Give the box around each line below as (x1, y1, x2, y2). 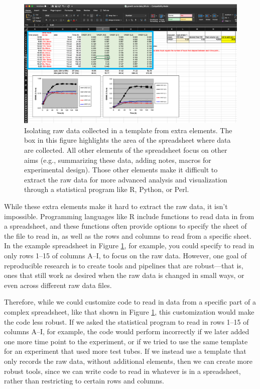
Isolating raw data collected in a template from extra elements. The (24, 125, 232, 135)
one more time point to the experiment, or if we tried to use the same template (4, 336, 248, 346)
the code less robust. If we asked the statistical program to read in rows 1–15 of (4, 316, 249, 327)
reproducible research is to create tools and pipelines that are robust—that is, (4, 260, 243, 270)
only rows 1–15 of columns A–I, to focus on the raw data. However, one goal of (4, 250, 247, 260)
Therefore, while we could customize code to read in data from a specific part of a (4, 297, 256, 307)
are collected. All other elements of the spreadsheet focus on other (24, 145, 227, 155)
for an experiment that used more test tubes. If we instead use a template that (4, 346, 246, 356)
